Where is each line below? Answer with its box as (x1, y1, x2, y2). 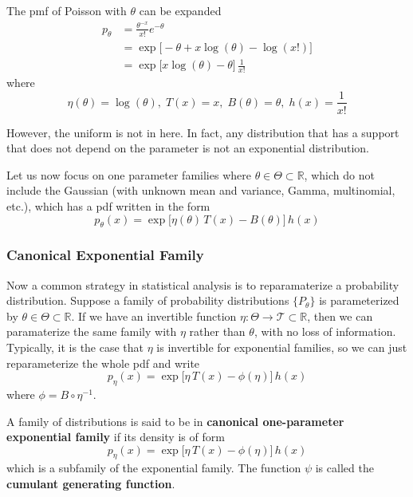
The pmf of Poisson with (6, 2, 127, 18)
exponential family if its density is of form (6, 428, 225, 445)
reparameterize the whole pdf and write (6, 354, 200, 371)
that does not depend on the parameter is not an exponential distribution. (6, 140, 370, 156)
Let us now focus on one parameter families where (6, 166, 251, 183)
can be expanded (139, 2, 222, 18)
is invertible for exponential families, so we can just (156, 338, 407, 355)
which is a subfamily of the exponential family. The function (6, 460, 301, 476)
